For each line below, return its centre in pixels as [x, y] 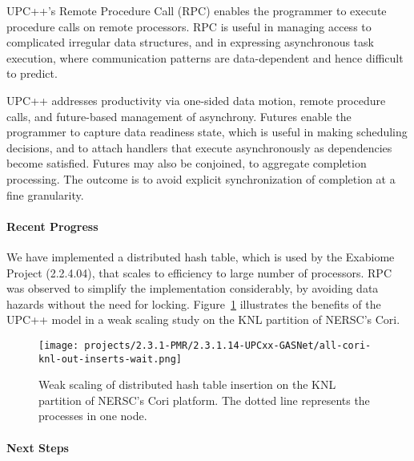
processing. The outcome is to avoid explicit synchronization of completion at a [201, 178]
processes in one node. [93, 416]
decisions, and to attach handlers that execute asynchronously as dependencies [199, 147]
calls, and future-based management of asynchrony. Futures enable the [179, 116]
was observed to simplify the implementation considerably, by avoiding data [193, 288]
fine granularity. [45, 194]
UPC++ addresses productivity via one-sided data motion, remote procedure [196, 100]
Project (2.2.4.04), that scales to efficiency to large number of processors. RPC [199, 272]
